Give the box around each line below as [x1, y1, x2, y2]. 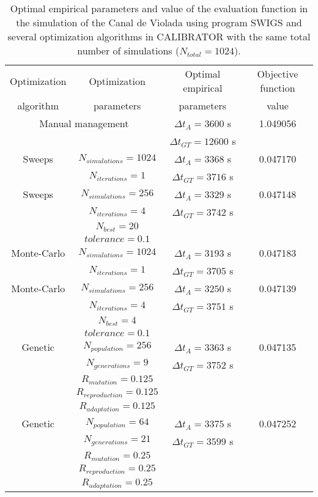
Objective [257, 67, 298, 81]
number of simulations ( [77, 43, 180, 57]
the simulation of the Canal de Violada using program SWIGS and [16, 15, 302, 29]
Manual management [39, 116, 129, 130]
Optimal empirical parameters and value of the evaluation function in [10, 1, 308, 15]
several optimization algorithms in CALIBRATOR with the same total [7, 29, 311, 43]
